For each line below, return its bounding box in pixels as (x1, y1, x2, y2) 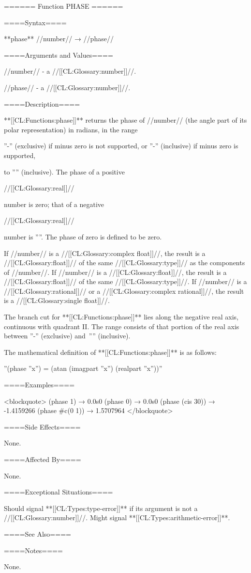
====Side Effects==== (4, 421, 81, 431)
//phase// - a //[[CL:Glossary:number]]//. (4, 82, 131, 92)
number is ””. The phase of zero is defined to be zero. (4, 231, 162, 241)
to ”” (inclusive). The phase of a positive (4, 166, 125, 176)
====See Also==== (4, 528, 71, 539)
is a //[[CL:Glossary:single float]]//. (4, 295, 110, 305)
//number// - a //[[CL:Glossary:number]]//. (4, 66, 136, 76)
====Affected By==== (4, 454, 81, 464)
